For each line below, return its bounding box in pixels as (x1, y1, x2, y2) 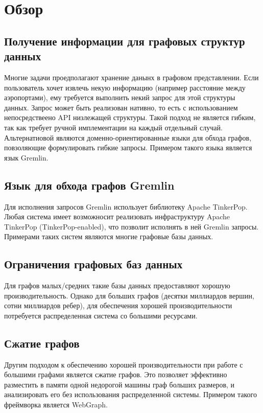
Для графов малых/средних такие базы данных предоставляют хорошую (4, 280, 230, 291)
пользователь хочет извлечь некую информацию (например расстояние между (4, 82, 246, 93)
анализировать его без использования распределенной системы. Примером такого (4, 389, 257, 400)
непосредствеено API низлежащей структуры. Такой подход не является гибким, (4, 112, 256, 123)
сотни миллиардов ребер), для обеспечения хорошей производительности (4, 300, 232, 311)
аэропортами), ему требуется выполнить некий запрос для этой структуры (4, 92, 235, 103)
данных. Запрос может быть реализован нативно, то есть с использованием (4, 102, 238, 112)
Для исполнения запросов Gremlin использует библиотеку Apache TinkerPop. (4, 201, 248, 212)
